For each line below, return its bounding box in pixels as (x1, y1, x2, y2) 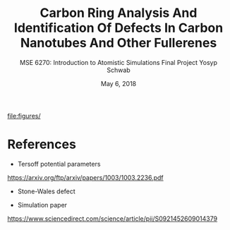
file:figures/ (7, 111, 41, 120)
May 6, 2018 (100, 79, 136, 87)
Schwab (107, 66, 131, 74)
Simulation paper (17, 200, 68, 209)
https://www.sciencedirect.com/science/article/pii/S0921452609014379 (7, 214, 217, 223)
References (7, 136, 76, 152)
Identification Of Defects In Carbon (13, 20, 224, 36)
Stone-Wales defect (17, 187, 75, 195)
